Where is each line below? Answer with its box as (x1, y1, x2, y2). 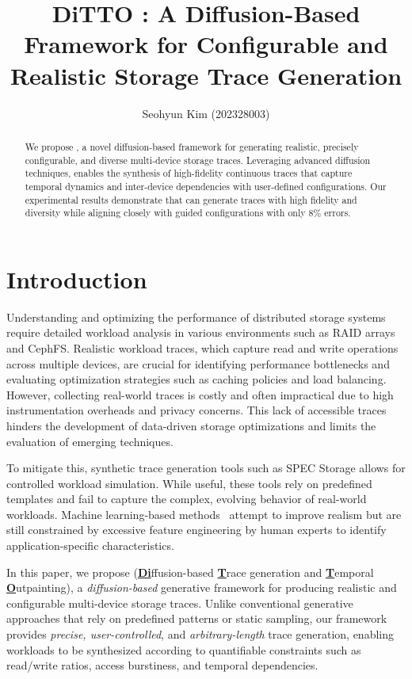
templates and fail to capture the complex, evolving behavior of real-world (6, 490, 367, 507)
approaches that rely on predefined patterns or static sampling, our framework (6, 610, 387, 627)
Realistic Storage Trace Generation (10, 59, 402, 91)
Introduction (6, 262, 147, 295)
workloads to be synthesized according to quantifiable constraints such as (6, 641, 361, 658)
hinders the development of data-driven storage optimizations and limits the (6, 417, 376, 433)
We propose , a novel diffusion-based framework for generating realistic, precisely (25, 139, 359, 153)
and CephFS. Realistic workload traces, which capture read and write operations (6, 339, 399, 356)
